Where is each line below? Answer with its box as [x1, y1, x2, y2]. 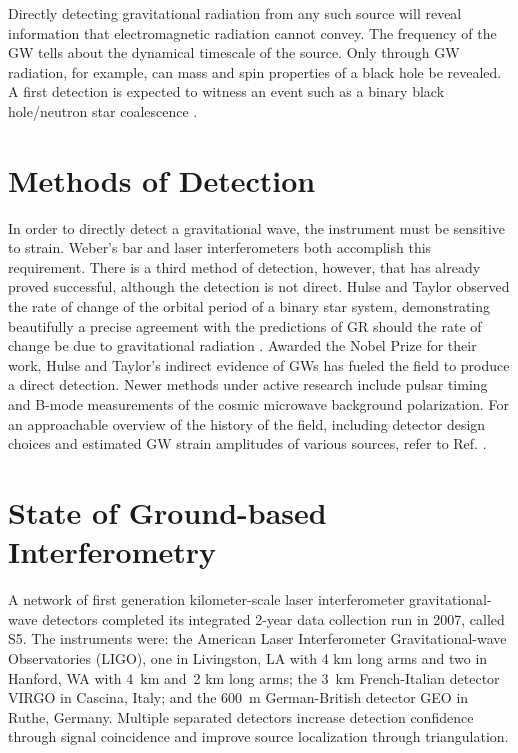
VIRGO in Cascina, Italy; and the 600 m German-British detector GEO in [8, 687, 469, 708]
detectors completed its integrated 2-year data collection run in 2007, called [42, 608, 505, 629]
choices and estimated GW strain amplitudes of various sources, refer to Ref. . [8, 433, 487, 454]
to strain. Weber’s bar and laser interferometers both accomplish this [8, 237, 432, 258]
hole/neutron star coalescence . [8, 100, 198, 121]
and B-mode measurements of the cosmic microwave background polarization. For [8, 394, 509, 415]
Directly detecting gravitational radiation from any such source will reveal [8, 3, 462, 23]
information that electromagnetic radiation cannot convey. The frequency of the [8, 22, 497, 43]
